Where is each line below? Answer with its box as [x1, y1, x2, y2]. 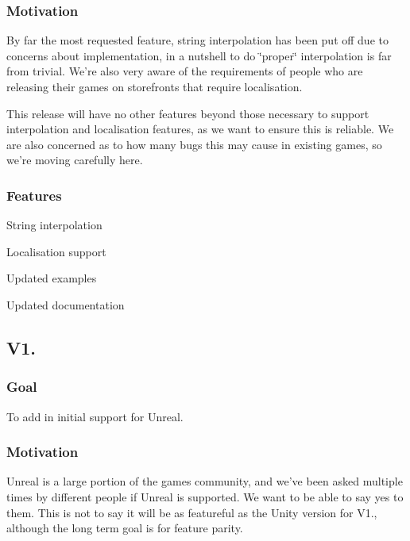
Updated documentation [6, 296, 125, 313]
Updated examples [6, 270, 97, 286]
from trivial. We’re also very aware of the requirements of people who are [6, 63, 363, 79]
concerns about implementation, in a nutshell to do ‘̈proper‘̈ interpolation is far [6, 47, 392, 63]
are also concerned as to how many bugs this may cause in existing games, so [6, 136, 382, 152]
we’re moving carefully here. [6, 152, 143, 168]
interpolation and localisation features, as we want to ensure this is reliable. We [6, 121, 394, 137]
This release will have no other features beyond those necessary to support [6, 105, 369, 121]
